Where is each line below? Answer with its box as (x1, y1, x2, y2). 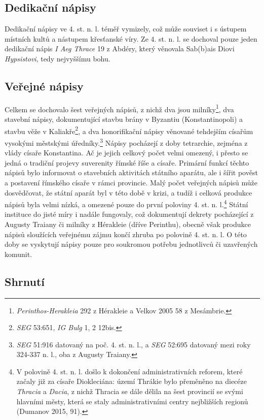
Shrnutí (5, 273, 45, 289)
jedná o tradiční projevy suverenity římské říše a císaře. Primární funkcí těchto (5, 157, 249, 168)
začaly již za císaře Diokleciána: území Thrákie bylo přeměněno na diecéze (16, 376, 247, 386)
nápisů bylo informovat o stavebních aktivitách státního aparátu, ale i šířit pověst (5, 167, 258, 178)
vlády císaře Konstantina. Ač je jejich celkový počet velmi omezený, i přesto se (5, 147, 248, 158)
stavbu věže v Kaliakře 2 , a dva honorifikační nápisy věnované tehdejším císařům (5, 124, 253, 136)
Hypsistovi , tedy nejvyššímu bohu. (5, 53, 110, 63)
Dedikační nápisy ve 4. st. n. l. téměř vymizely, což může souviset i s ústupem (5, 23, 247, 34)
